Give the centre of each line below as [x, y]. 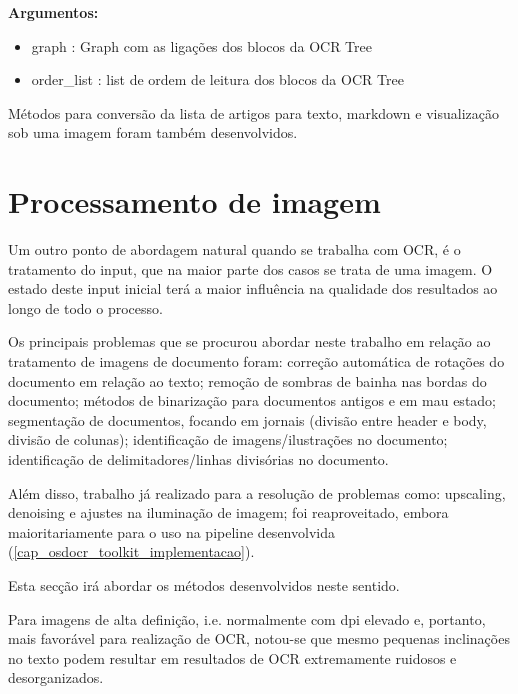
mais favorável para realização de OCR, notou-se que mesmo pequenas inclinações [259, 638]
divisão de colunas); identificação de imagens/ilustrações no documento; [228, 439]
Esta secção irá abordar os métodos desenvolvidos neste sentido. [204, 585]
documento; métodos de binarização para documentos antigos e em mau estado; [252, 400]
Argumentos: [53, 12]
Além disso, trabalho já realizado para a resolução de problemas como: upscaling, [257, 492]
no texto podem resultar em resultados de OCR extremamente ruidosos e [232, 657]
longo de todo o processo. [85, 307]
